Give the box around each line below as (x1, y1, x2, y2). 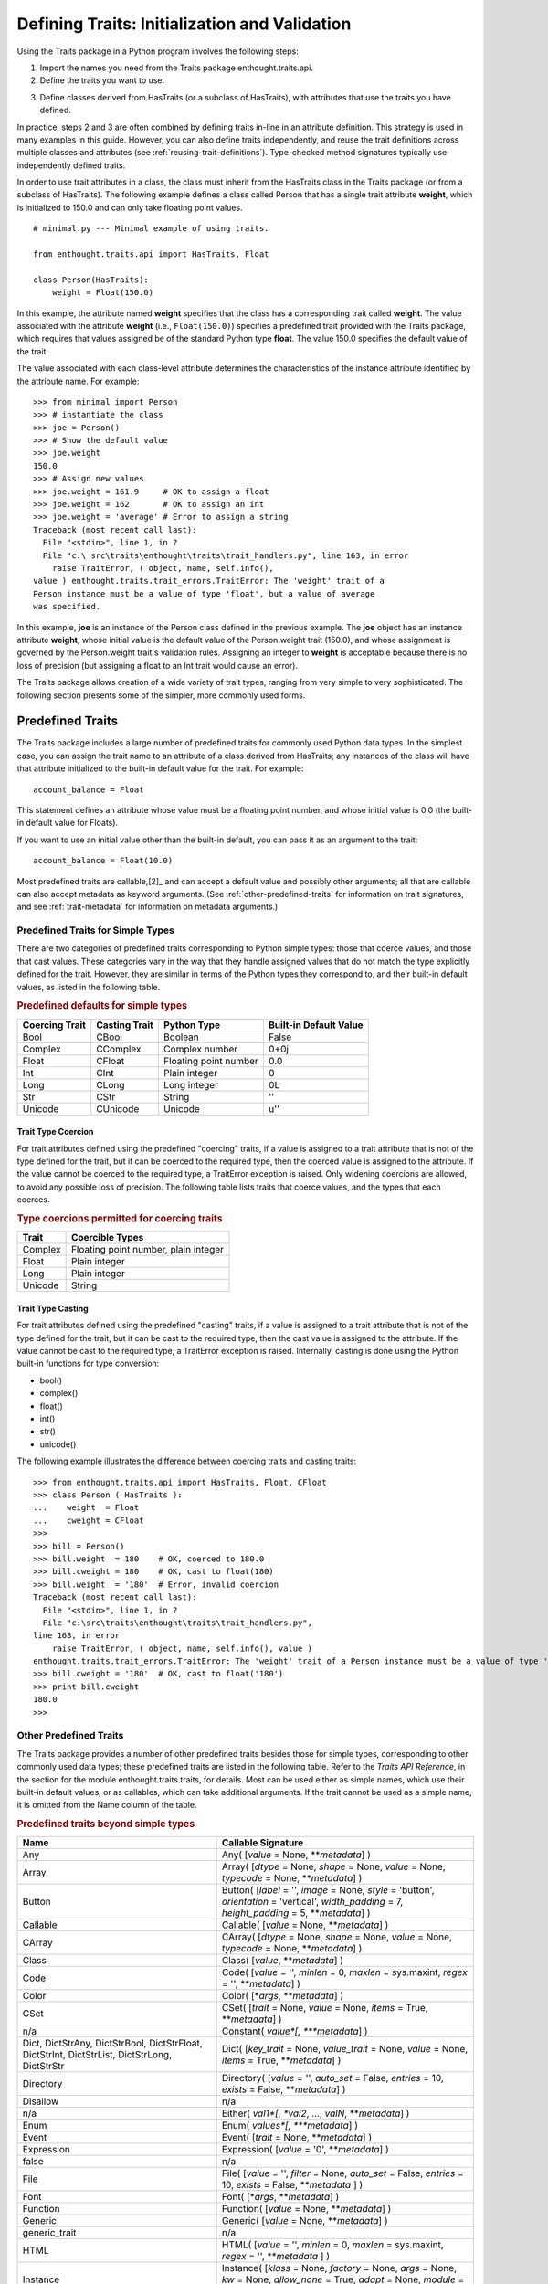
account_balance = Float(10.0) (33, 855, 174, 866)
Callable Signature (221, 1836, 304, 1849)
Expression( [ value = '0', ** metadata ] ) (221, 2143, 390, 2156)
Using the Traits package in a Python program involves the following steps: (16, 46, 299, 57)
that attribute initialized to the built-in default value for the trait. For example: (16, 763, 304, 774)
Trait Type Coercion (16, 1126, 94, 1137)
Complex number (163, 1042, 238, 1055)
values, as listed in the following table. (16, 981, 161, 992)
